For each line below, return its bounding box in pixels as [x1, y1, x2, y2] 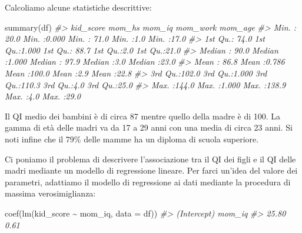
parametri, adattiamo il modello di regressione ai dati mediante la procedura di [5, 175, 291, 188]
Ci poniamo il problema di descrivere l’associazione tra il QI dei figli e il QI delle [5, 152, 296, 165]
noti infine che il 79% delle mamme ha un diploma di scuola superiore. [5, 132, 259, 145]
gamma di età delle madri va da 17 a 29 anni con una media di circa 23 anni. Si [5, 121, 293, 134]
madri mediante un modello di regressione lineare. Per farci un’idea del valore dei [5, 164, 298, 177]
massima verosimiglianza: [5, 187, 96, 199]
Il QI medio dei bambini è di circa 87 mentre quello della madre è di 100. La [5, 109, 281, 122]
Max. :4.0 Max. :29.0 [5, 90, 81, 102]
